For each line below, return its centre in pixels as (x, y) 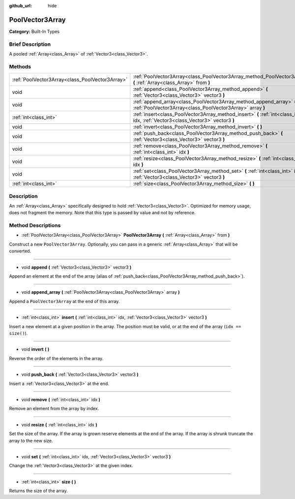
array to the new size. (31, 441)
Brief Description (30, 44)
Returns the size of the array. (39, 491)
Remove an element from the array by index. (54, 409)
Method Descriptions (35, 225)
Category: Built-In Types (34, 31)
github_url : (20, 6)
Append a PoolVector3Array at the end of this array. (64, 301)
